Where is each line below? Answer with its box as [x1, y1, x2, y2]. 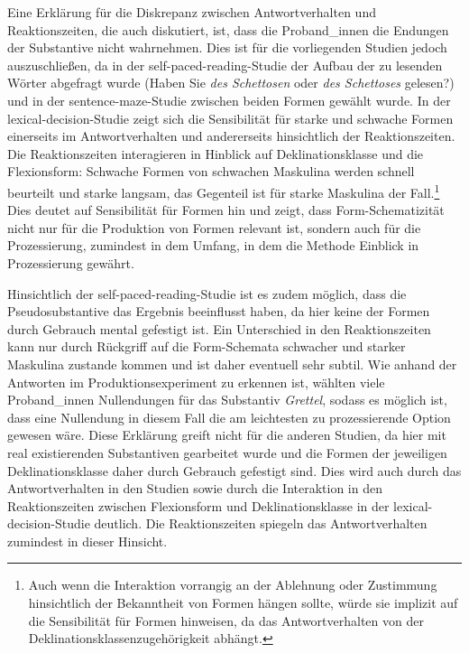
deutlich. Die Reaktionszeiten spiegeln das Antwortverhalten [94, 514, 428, 533]
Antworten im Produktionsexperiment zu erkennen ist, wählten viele [7, 372, 385, 391]
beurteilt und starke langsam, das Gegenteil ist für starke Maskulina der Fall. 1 [7, 180, 440, 201]
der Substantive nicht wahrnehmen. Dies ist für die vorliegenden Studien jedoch [7, 38, 447, 57]
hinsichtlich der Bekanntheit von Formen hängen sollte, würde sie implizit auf [28, 593, 458, 612]
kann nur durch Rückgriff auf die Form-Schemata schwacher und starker [7, 337, 406, 356]
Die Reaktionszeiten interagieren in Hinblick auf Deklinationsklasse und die [7, 144, 424, 163]
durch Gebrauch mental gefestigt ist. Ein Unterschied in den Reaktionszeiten [7, 319, 431, 338]
